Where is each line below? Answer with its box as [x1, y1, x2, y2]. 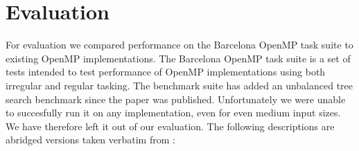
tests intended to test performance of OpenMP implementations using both [6, 64, 326, 79]
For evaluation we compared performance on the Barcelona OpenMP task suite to [6, 37, 353, 52]
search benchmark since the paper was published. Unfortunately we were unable [6, 91, 346, 106]
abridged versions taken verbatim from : [6, 132, 175, 147]
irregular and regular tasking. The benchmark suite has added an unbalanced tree [6, 78, 353, 92]
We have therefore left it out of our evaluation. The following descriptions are [6, 118, 335, 133]
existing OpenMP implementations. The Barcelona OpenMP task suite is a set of [6, 51, 351, 65]
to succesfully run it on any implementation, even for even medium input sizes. [6, 105, 341, 120]
